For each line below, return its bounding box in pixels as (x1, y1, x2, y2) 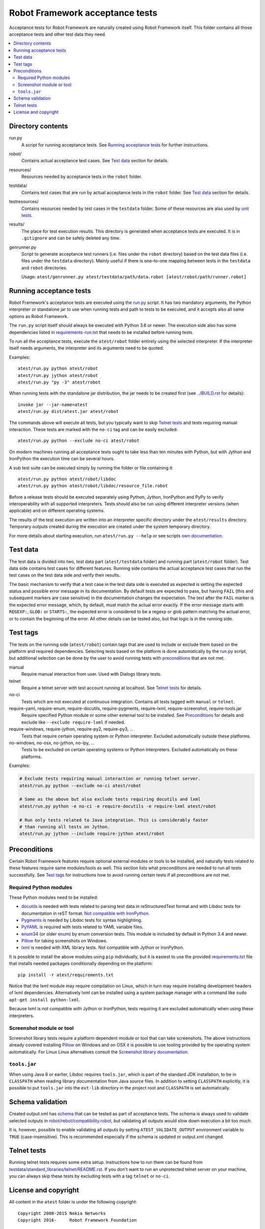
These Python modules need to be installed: (9, 894, 98, 900)
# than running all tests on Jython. (19, 824, 110, 829)
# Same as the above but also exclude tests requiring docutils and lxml (19, 796, 201, 802)
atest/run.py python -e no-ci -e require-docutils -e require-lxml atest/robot (19, 803, 216, 809)
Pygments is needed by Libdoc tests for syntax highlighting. (21, 917, 142, 923)
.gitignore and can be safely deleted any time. (21, 235, 121, 241)
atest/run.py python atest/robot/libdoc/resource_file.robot (18, 483, 168, 489)
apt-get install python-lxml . (9, 996, 80, 1002)
